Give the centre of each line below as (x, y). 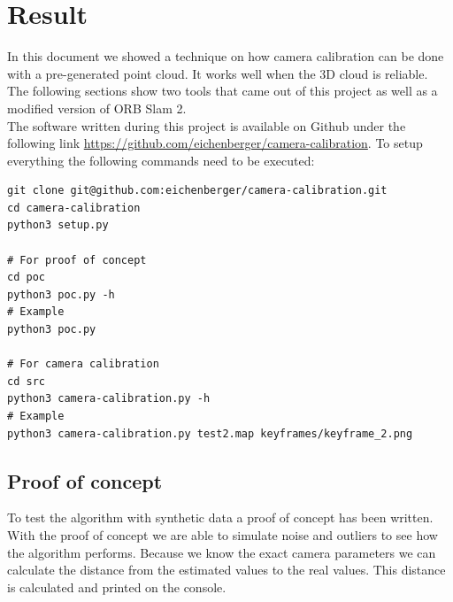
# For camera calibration (83, 364)
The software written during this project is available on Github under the (207, 125)
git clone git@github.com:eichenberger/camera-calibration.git (197, 191)
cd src (26, 381)
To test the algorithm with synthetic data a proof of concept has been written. (220, 517)
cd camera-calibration (74, 208)
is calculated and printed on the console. (117, 587)
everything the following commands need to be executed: (161, 160)
